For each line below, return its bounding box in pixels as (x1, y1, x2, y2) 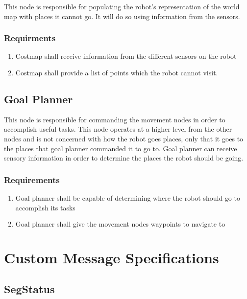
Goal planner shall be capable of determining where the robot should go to (15, 192, 240, 203)
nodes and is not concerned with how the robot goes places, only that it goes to (4, 133, 244, 143)
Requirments (4, 32, 56, 44)
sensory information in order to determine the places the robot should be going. (4, 153, 244, 163)
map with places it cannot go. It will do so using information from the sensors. (4, 11, 240, 21)
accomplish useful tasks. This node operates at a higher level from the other (4, 124, 232, 134)
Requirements (4, 173, 60, 185)
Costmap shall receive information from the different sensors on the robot (15, 51, 237, 61)
